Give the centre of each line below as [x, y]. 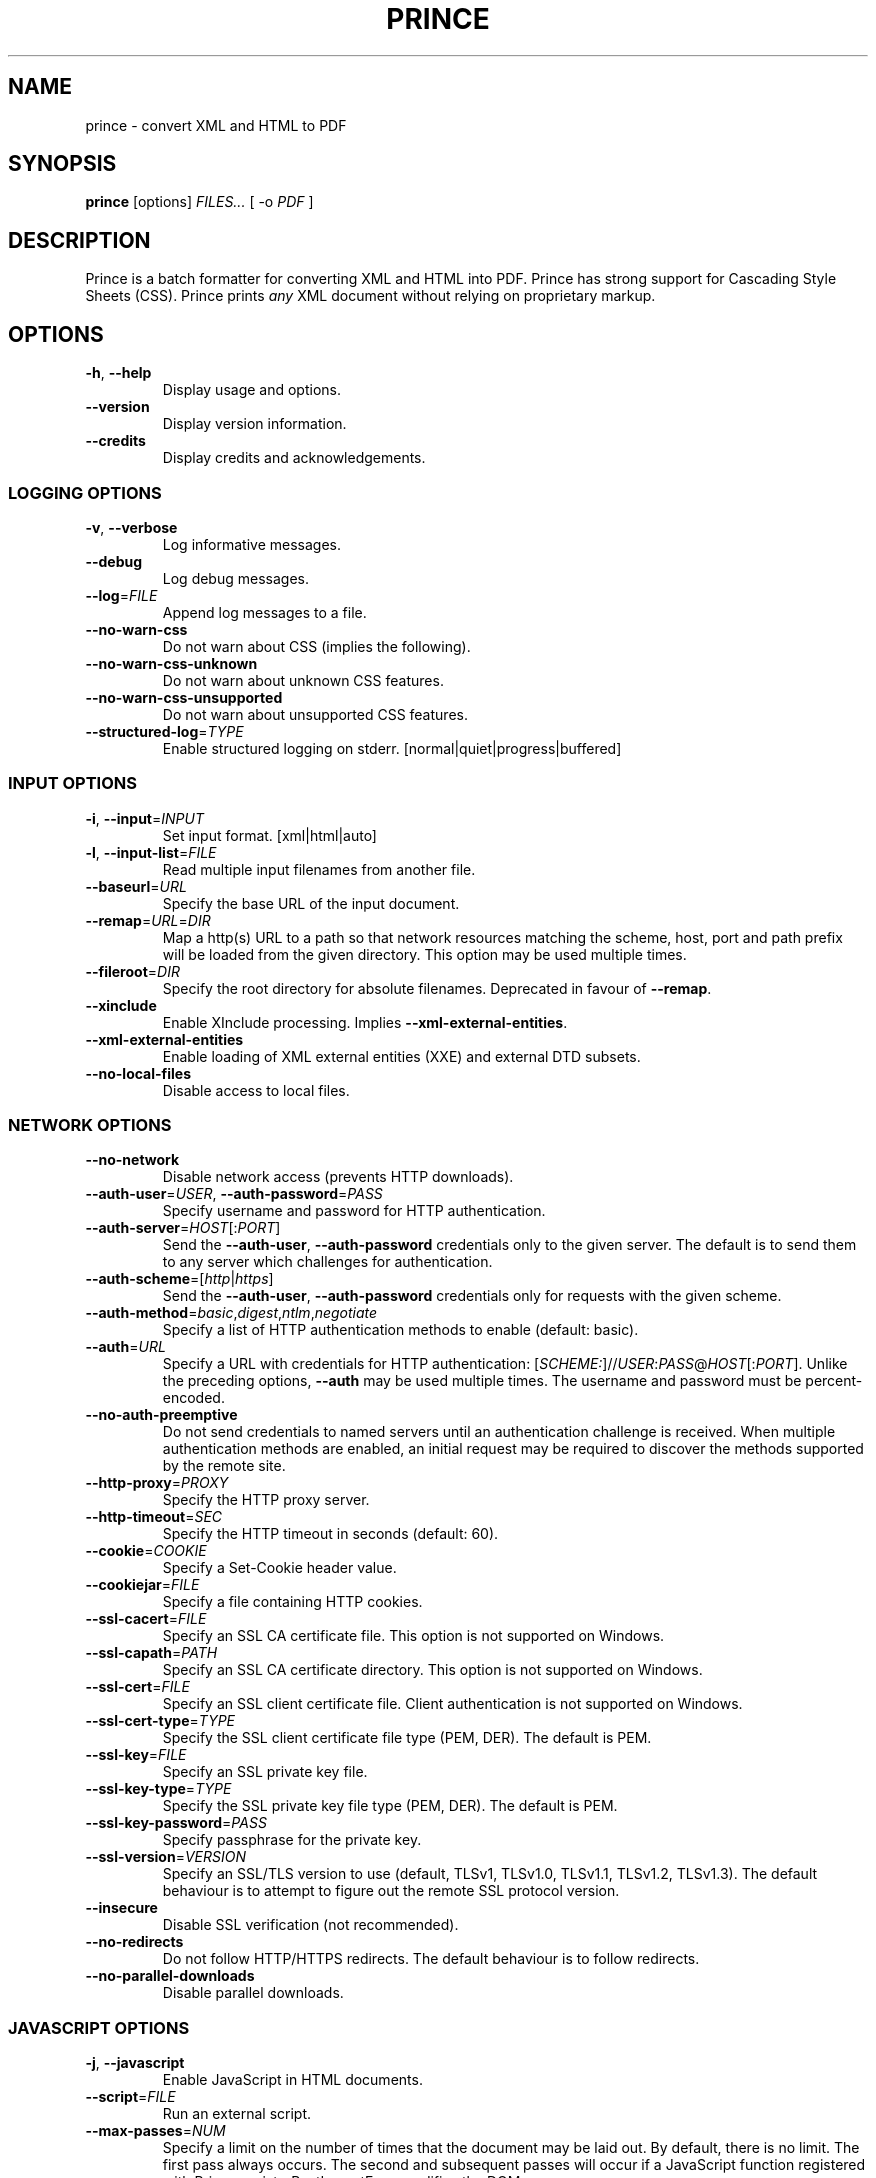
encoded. [193, 1398]
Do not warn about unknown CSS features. [303, 680]
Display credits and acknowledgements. [294, 458]
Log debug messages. [235, 578]
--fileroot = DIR [132, 971]
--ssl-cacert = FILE [146, 1619]
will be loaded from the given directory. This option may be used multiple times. [424, 954]
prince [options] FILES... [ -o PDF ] [199, 202]
